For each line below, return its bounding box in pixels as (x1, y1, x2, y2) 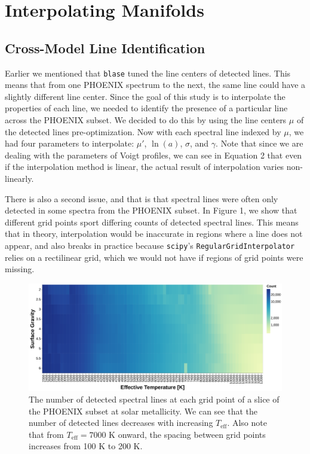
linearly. (5, 172, 34, 184)
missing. (5, 263, 35, 275)
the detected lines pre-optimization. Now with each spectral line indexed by (5, 125, 281, 138)
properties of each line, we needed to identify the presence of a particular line (5, 102, 288, 114)
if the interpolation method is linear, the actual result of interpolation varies (5, 160, 284, 173)
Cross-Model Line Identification (5, 38, 205, 57)
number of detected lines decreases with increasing (29, 416, 213, 429)
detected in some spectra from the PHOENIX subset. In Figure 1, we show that (5, 204, 297, 217)
